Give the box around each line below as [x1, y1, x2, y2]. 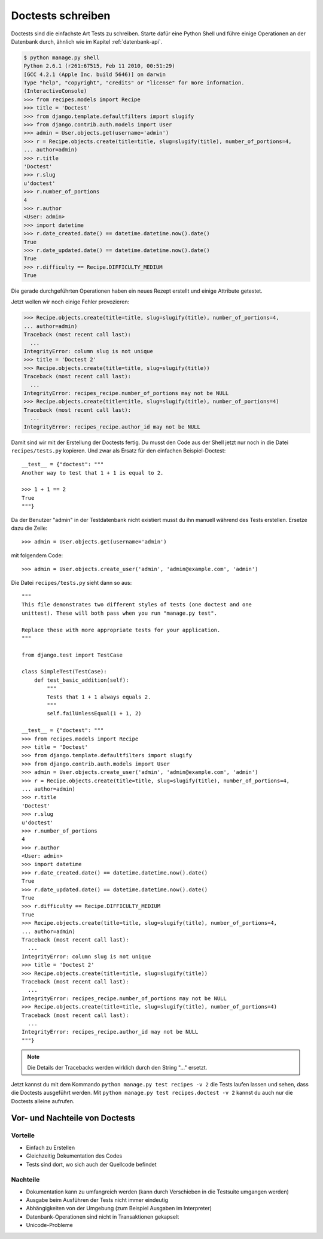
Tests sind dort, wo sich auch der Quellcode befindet [26, 1161, 157, 1168]
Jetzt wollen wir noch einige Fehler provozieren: [11, 298, 130, 305]
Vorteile [11, 1131, 35, 1140]
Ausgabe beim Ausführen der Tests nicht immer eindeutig [26, 1197, 169, 1204]
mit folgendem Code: [11, 551, 63, 559]
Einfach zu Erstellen [26, 1144, 75, 1151]
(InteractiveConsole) [23, 87, 87, 95]
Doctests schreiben [11, 9, 111, 22]
